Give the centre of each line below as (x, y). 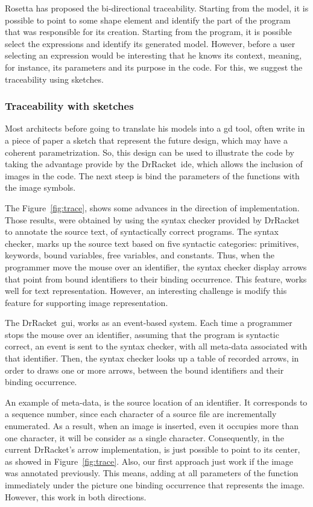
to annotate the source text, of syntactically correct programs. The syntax (142, 231)
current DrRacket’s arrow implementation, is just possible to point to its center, (153, 449)
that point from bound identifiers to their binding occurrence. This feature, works (156, 279)
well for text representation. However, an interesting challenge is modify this (146, 291)
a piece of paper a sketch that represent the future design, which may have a (146, 140)
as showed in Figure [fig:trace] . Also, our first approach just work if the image (149, 461)
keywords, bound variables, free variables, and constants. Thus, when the (140, 255)
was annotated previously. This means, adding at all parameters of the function (152, 473)
